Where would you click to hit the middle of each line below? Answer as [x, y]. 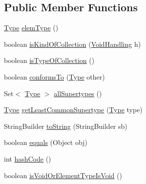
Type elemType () [31, 28]
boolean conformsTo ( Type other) [54, 76]
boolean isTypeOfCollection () [49, 60]
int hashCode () [28, 158]
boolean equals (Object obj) [46, 142]
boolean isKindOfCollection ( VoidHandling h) [73, 44]
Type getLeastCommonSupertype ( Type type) [73, 110]
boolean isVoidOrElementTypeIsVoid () [63, 175]
